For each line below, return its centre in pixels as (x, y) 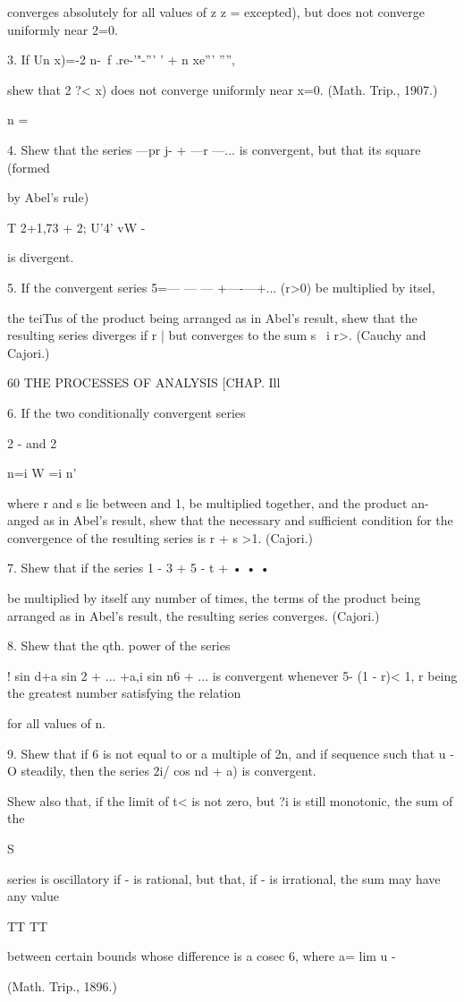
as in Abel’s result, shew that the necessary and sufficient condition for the (248, 520)
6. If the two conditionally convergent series (127, 412)
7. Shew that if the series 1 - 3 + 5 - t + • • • (139, 568)
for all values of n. (57, 723)
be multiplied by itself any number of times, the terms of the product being (214, 598)
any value (33, 896)
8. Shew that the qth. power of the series (119, 645)
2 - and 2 (32, 442)
